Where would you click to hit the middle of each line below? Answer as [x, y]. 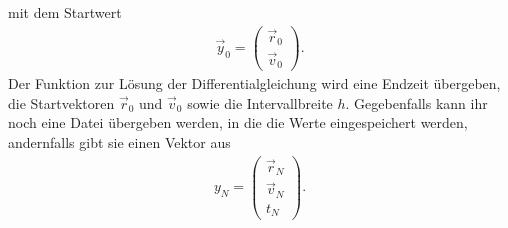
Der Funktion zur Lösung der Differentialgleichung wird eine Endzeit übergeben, [254, 83]
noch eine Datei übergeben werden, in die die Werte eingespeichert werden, [238, 122]
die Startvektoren [61, 102]
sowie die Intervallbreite [260, 102]
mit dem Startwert [65, 12]
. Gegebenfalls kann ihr [416, 102]
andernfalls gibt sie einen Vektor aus [119, 141]
